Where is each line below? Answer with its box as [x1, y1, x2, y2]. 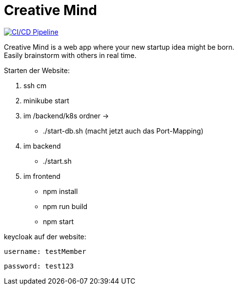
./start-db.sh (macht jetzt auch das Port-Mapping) [43, 126, 204, 135]
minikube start [23, 96, 69, 105]
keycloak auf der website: [4, 232, 86, 241]
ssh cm [23, 81, 47, 90]
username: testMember [4, 247, 86, 255]
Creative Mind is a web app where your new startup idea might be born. [4, 42, 235, 51]
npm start [43, 217, 74, 226]
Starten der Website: [4, 66, 70, 75]
